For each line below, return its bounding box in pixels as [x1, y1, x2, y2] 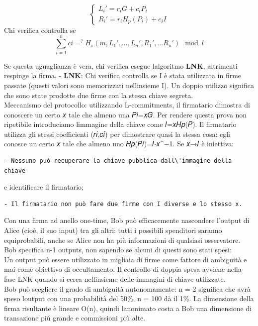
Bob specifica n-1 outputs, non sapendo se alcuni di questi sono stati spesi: [4, 244, 232, 255]
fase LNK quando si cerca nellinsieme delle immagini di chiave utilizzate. [4, 274, 226, 284]
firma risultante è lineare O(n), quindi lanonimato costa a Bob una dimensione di [4, 303, 252, 313]
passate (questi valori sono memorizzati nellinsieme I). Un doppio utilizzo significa [4, 80, 254, 90]
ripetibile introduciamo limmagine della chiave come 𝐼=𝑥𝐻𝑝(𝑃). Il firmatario [4, 119, 237, 129]
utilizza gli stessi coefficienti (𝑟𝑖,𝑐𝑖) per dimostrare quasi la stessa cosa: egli [4, 128, 231, 139]
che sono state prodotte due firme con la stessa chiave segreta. [4, 90, 193, 100]
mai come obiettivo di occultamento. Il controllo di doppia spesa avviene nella [4, 264, 242, 274]
